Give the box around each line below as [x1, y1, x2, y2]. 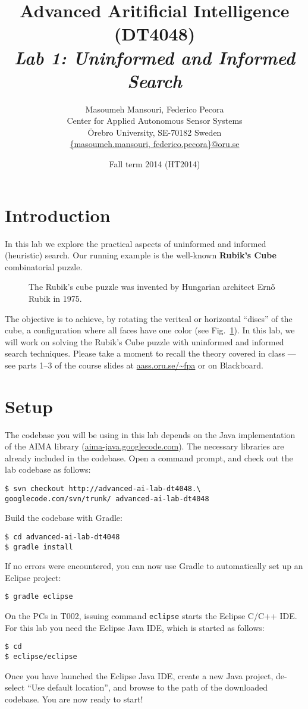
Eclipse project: [5, 571, 61, 583]
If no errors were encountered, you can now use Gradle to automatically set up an [5, 560, 303, 572]
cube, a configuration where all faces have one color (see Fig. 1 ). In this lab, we [5, 324, 295, 336]
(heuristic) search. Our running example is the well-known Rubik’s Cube [5, 249, 276, 261]
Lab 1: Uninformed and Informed [14, 45, 296, 70]
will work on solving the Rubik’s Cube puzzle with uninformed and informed [5, 335, 284, 348]
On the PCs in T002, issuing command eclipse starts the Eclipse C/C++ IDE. [5, 610, 297, 622]
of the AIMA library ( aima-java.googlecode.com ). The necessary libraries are [5, 440, 284, 452]
